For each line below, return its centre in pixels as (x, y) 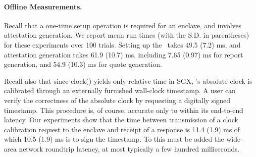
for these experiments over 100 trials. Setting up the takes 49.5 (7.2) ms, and (122, 44)
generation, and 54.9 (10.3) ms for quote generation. (83, 64)
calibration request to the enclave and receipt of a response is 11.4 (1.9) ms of (122, 129)
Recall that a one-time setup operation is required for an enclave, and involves (123, 25)
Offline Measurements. (43, 6)
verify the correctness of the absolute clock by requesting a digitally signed (117, 100)
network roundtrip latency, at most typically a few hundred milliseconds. (129, 148)
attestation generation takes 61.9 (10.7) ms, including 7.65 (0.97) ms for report (124, 54)
